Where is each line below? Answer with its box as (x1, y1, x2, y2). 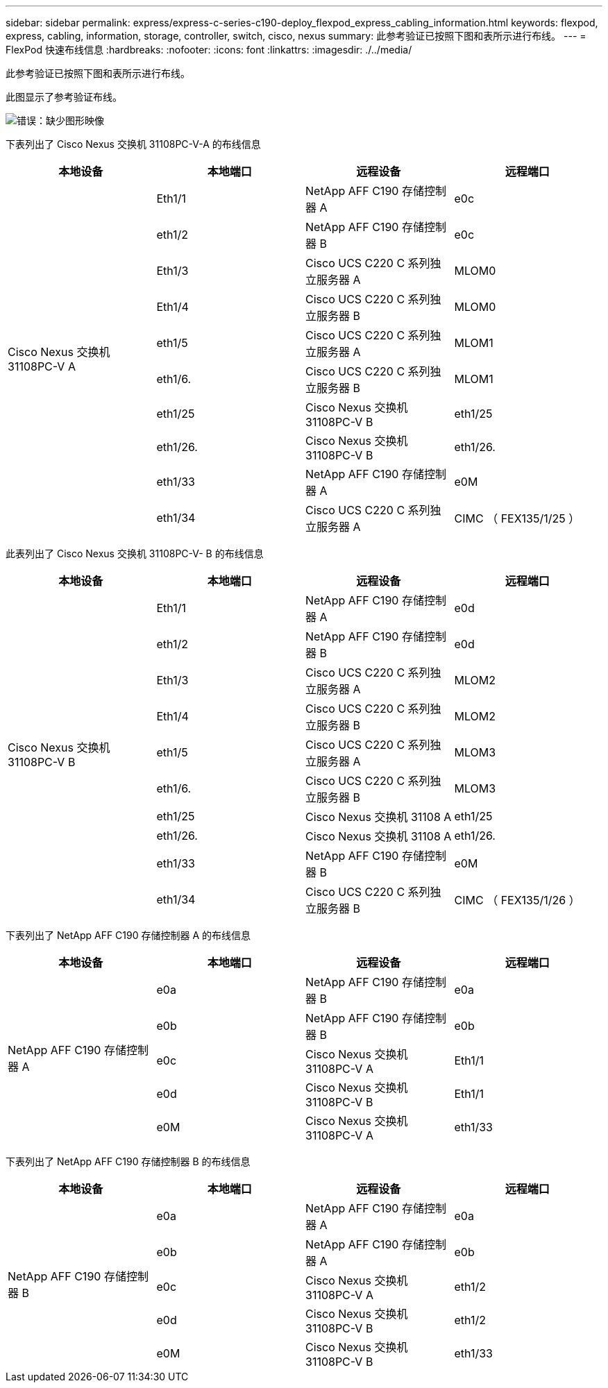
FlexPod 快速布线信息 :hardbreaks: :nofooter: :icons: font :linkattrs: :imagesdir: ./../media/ (6, 44, 412, 56)
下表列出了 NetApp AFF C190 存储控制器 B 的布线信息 (6, 1156, 251, 1167)
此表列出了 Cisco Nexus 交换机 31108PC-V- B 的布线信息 (6, 548, 264, 559)
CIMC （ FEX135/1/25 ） (454, 511, 580, 525)
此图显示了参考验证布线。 (6, 91, 122, 103)
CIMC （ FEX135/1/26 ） (454, 893, 580, 907)
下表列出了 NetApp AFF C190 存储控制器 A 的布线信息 (6, 929, 251, 941)
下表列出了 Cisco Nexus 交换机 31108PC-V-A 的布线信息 (6, 138, 261, 150)
